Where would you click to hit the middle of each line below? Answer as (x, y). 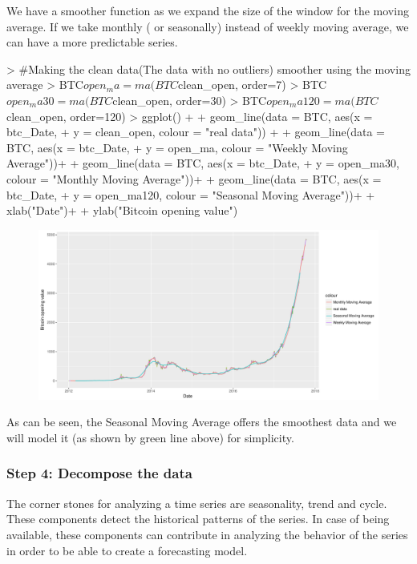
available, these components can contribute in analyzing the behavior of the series (207, 534)
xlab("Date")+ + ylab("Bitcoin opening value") (122, 210)
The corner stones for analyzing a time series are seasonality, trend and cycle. (197, 503)
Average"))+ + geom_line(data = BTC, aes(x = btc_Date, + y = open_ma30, (203, 163)
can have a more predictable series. (92, 42)
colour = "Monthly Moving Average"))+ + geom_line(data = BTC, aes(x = (194, 178)
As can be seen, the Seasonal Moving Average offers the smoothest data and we (202, 422)
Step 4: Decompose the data (99, 473)
